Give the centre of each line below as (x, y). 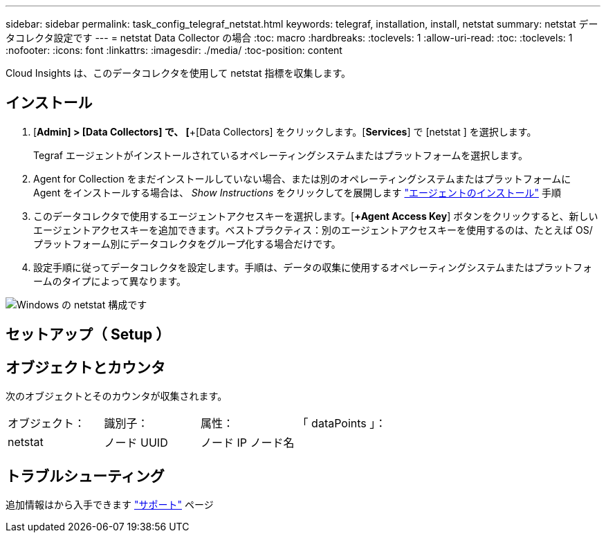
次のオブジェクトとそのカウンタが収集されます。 (117, 396)
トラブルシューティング (85, 476)
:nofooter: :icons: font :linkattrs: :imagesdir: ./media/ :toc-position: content (174, 50)
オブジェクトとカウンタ (85, 367)
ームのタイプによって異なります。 (110, 281)
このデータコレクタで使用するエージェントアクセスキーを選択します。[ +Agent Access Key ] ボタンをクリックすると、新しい (316, 216)
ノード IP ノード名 (248, 443)
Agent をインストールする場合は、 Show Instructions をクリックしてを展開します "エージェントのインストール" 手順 (297, 192)
